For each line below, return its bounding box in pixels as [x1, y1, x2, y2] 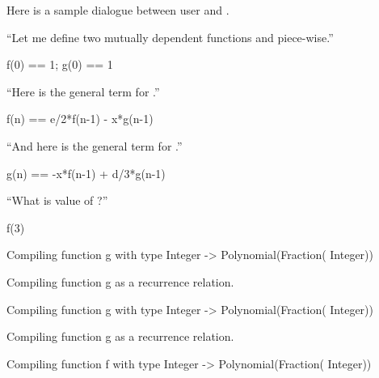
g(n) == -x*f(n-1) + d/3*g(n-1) [6, 164, 166, 181]
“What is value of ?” [6, 192, 108, 209]
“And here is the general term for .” [6, 137, 183, 154]
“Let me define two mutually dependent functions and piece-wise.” [6, 28, 334, 45]
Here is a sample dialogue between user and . [6, 2, 230, 18]
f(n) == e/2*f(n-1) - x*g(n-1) [6, 110, 154, 127]
